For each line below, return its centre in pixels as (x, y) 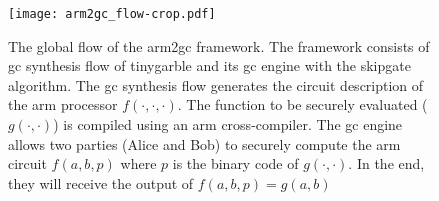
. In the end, (386, 163)
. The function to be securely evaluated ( (302, 104)
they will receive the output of (101, 182)
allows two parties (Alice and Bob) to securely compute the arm (204, 143)
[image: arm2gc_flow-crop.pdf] (112, 14)
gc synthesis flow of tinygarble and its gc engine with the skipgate (209, 65)
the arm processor (63, 104)
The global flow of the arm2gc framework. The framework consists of (219, 45)
